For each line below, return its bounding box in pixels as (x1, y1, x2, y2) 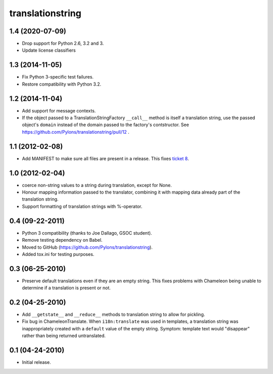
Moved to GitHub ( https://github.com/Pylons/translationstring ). (22, 244, 153, 250)
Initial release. (22, 359, 51, 365)
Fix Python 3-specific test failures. (22, 74, 94, 80)
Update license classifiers (22, 47, 76, 53)
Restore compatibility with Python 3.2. (22, 81, 101, 87)
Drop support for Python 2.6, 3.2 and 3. (22, 41, 104, 47)
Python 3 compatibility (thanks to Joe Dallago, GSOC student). (22, 230, 152, 236)
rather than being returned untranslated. (22, 332, 106, 339)
